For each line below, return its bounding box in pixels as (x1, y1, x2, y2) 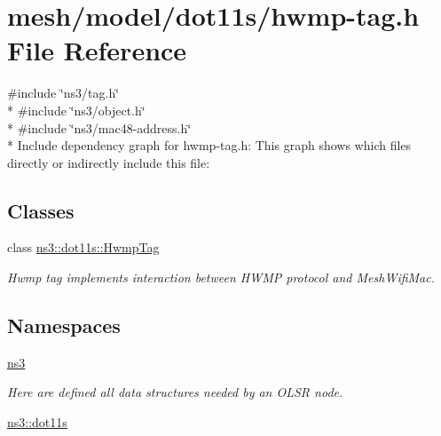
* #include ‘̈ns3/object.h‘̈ (7, 100, 146, 119)
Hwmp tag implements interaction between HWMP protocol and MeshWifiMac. (7, 268, 436, 287)
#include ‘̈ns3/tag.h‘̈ (7, 83, 120, 102)
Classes (7, 196, 75, 224)
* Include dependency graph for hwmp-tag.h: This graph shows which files (7, 136, 412, 155)
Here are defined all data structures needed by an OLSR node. (7, 383, 343, 401)
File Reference (7, 32, 187, 68)
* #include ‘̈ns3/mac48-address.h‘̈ (7, 118, 192, 137)
